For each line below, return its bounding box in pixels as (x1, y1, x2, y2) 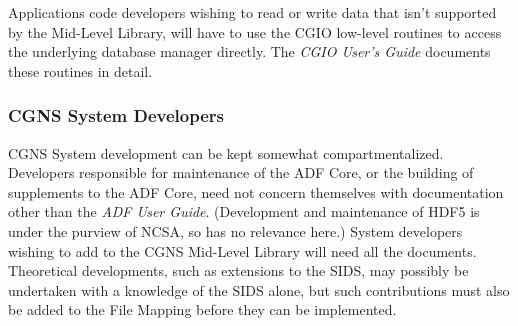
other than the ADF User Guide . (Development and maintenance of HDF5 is (8, 201, 480, 222)
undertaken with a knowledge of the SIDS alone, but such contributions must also (8, 279, 510, 300)
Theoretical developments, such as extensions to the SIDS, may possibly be (8, 260, 469, 281)
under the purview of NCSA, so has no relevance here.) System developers (8, 220, 463, 241)
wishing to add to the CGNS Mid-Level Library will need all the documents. (8, 240, 477, 261)
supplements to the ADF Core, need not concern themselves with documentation (8, 181, 504, 202)
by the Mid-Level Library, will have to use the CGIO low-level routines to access (8, 21, 502, 42)
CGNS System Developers (8, 103, 224, 128)
